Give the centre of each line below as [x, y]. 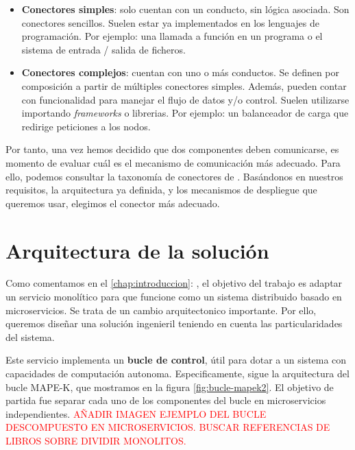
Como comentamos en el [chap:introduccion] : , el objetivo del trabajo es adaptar [174, 283]
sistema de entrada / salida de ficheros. [103, 49]
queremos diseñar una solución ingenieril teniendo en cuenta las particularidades [174, 323]
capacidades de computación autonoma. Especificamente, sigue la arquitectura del [177, 373]
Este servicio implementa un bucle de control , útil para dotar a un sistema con [176, 360]
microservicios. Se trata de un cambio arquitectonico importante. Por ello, [161, 310]
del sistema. [30, 336]
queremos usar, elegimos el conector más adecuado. [113, 203]
